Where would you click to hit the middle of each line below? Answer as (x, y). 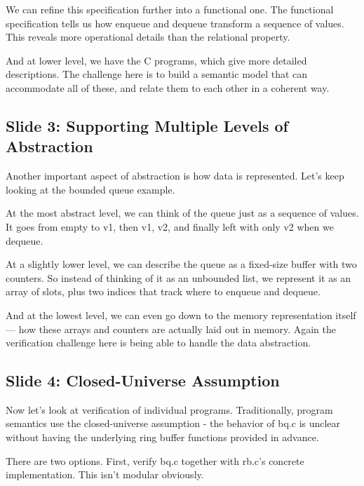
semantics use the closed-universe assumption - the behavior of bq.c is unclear (173, 423)
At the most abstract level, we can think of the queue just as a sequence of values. (182, 213)
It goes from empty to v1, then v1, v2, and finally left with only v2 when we (170, 226)
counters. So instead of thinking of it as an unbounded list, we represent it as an (178, 277)
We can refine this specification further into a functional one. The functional (170, 9)
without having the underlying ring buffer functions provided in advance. (162, 437)
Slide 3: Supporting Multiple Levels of (147, 125)
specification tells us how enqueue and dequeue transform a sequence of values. (175, 23)
